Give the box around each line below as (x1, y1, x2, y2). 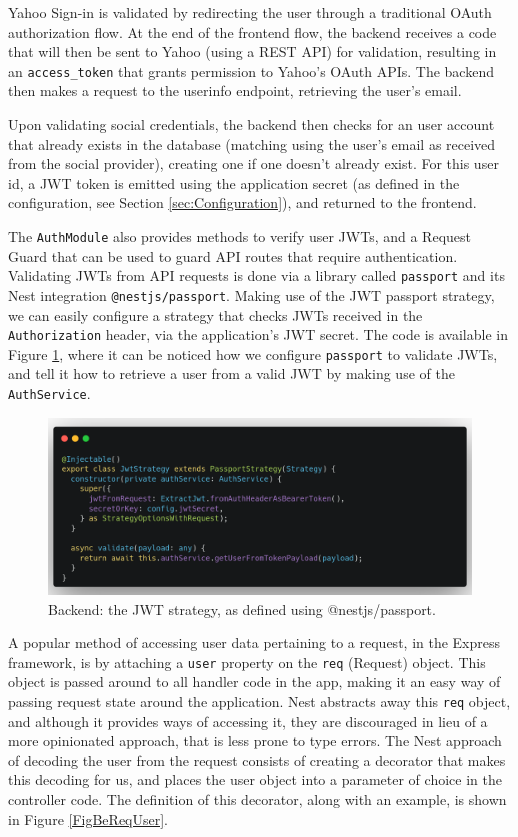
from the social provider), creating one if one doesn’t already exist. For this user (8, 153, 499, 174)
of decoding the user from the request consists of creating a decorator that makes (8, 749, 506, 770)
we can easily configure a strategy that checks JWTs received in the (8, 304, 423, 325)
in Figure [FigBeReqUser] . (8, 808, 169, 829)
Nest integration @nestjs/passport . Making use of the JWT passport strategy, (8, 284, 495, 305)
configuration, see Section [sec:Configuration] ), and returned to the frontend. (8, 192, 477, 213)
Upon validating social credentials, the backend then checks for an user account (8, 114, 495, 135)
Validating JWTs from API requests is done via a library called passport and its (8, 265, 505, 286)
